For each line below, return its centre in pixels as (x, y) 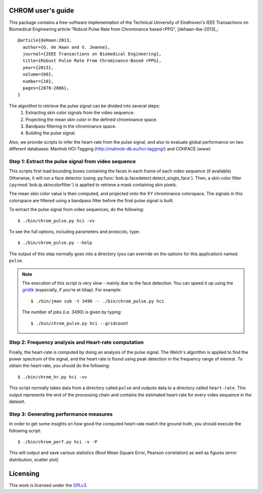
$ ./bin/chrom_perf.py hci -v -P (57, 442)
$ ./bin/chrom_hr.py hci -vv (52, 377)
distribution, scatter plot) (34, 459)
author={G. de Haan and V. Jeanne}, (66, 47)
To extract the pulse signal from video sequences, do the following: (76, 209)
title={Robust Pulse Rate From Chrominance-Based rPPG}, (92, 61)
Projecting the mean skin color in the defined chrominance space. (92, 119)
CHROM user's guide (42, 10)
